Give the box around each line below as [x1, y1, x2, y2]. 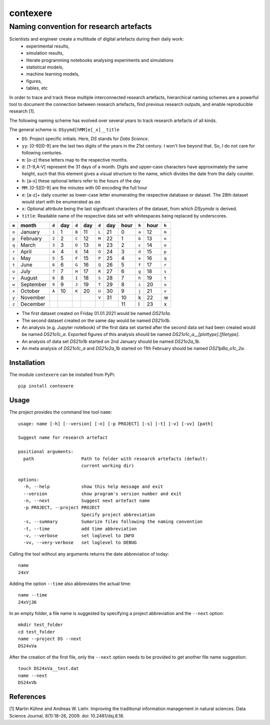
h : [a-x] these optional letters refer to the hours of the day [21, 177, 141, 183]
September [20, 281, 47, 288]
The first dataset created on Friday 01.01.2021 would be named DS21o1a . [21, 310, 171, 316]
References [9, 692, 46, 701]
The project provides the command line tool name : [9, 409, 112, 415]
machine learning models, [26, 71, 79, 77]
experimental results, [26, 43, 69, 49]
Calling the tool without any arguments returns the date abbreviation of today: [9, 550, 169, 557]
